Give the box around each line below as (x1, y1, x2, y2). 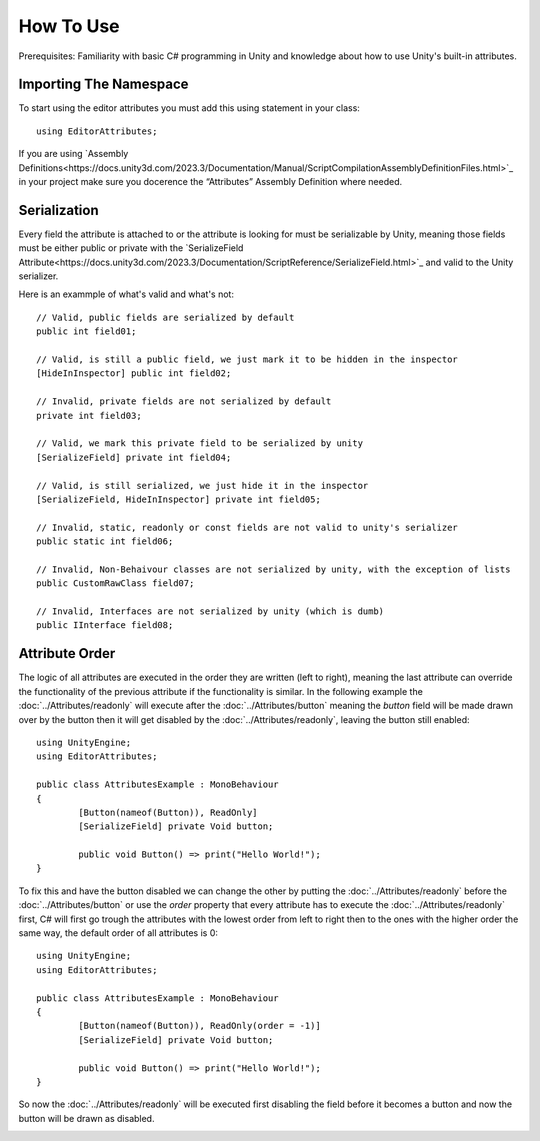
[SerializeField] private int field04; (36, 451, 232, 463)
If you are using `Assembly (18, 148, 129, 160)
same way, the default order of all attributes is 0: (18, 927, 219, 939)
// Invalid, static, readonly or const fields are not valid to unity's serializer (36, 521, 459, 533)
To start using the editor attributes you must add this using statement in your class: (18, 102, 360, 114)
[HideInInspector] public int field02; (36, 368, 232, 379)
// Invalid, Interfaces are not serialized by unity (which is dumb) (36, 606, 385, 617)
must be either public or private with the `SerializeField (18, 242, 244, 254)
